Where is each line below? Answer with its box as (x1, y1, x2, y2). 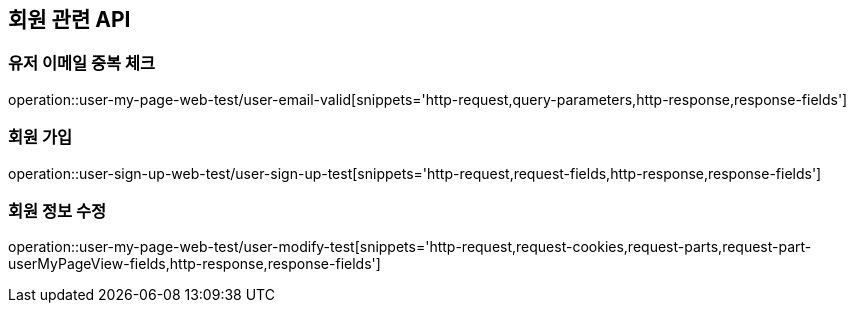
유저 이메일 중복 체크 (8, 53, 156, 74)
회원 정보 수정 (8, 200, 107, 221)
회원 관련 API (8, 7, 131, 32)
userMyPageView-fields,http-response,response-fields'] (8, 255, 381, 273)
